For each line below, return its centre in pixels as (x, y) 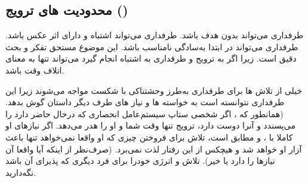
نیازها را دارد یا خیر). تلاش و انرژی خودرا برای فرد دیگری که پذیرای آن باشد (140, 161)
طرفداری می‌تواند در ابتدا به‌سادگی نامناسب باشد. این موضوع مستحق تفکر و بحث (152, 46)
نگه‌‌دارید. (21, 172)
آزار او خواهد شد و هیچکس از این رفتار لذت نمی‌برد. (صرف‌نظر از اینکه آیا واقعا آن (154, 149)
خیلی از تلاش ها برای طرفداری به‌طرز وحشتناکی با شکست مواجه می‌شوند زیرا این (154, 90)
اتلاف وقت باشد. (35, 70)
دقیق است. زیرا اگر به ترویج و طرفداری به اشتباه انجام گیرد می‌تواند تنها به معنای (151, 58)
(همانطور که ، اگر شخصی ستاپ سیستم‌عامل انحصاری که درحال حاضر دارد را (144, 113)
